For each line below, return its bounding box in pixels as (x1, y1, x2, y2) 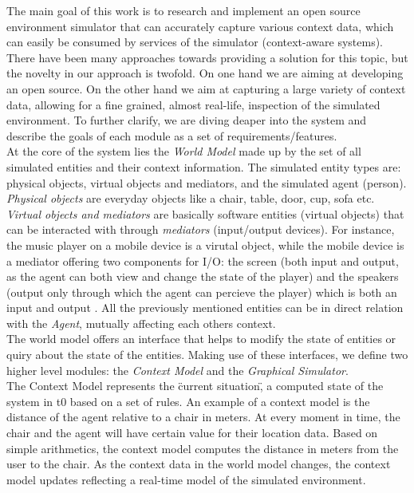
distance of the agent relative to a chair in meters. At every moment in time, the (6, 408, 400, 425)
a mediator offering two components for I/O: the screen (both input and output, (6, 252, 399, 269)
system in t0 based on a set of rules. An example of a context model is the (6, 392, 370, 409)
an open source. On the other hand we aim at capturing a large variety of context (6, 80, 406, 97)
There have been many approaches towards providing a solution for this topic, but (6, 49, 408, 65)
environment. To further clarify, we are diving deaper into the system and (6, 112, 367, 128)
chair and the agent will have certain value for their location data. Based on (6, 424, 378, 441)
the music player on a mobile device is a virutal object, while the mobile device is (6, 236, 404, 253)
